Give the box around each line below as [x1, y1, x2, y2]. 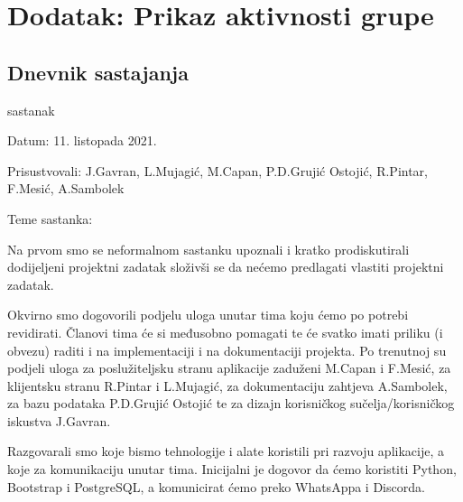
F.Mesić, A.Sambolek [7, 179, 125, 198]
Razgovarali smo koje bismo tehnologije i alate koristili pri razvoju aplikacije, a [7, 442, 444, 460]
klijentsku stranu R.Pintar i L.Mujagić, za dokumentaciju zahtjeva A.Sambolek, [7, 376, 448, 395]
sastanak [7, 100, 55, 119]
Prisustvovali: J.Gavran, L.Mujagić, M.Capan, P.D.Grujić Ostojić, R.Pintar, [7, 161, 429, 180]
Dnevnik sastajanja [7, 58, 189, 86]
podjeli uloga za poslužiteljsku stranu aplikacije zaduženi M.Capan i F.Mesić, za [7, 358, 451, 377]
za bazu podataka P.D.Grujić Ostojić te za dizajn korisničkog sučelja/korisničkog [7, 394, 455, 413]
